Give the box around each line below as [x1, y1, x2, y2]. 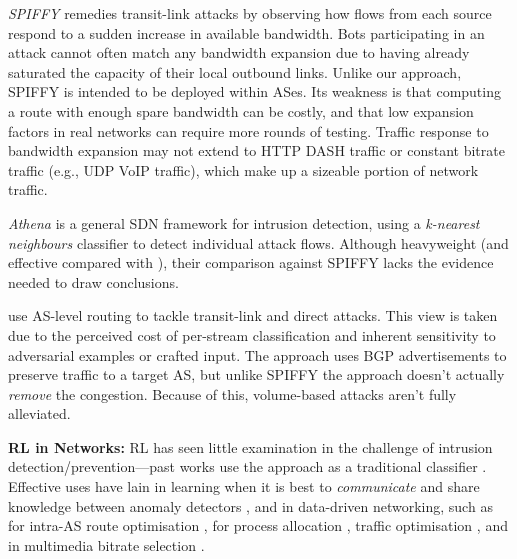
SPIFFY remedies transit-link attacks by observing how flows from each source [8, 3, 492, 23]
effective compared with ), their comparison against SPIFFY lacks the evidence [8, 252, 494, 273]
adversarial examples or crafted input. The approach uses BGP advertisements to [8, 344, 507, 365]
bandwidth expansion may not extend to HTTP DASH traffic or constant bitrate [8, 140, 505, 161]
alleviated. [8, 403, 71, 424]
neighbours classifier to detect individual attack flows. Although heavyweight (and [8, 232, 509, 253]
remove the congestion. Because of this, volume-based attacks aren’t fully [8, 383, 457, 404]
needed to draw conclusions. [8, 271, 179, 292]
